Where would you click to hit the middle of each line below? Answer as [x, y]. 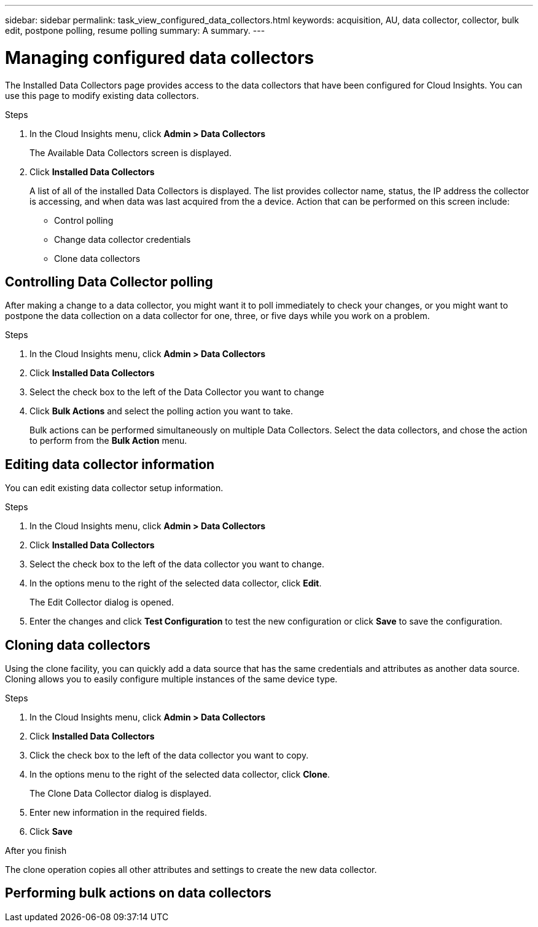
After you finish [36, 851]
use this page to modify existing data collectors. [102, 95]
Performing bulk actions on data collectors [138, 893]
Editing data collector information [110, 464]
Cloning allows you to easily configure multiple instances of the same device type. [171, 679]
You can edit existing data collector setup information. [114, 488]
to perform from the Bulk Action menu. [108, 441]
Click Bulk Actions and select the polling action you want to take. [161, 411]
